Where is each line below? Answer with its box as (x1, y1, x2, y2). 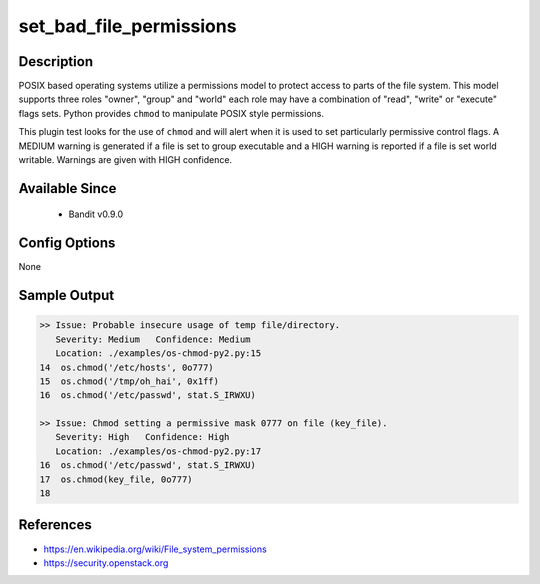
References (18, 516, 92, 534)
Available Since (18, 180, 117, 197)
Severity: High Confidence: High (55, 431, 230, 443)
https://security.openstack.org (43, 556, 169, 569)
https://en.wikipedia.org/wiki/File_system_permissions (43, 543, 267, 555)
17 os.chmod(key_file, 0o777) (39, 473, 194, 485)
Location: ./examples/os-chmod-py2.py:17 (55, 445, 262, 457)
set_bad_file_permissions (18, 15, 237, 37)
